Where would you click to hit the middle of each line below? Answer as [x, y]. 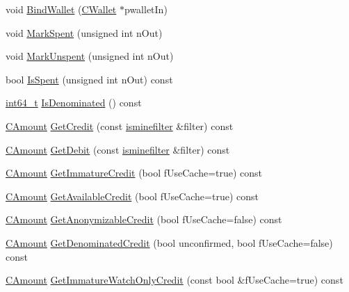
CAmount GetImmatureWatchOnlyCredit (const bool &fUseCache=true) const [174, 280]
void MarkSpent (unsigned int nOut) [84, 32]
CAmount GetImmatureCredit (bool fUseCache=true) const [134, 173]
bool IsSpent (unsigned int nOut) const [89, 79]
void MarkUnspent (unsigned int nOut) [90, 56]
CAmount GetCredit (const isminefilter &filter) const [120, 125]
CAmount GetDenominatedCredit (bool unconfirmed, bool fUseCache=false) [169, 242]
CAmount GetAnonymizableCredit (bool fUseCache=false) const [144, 219]
